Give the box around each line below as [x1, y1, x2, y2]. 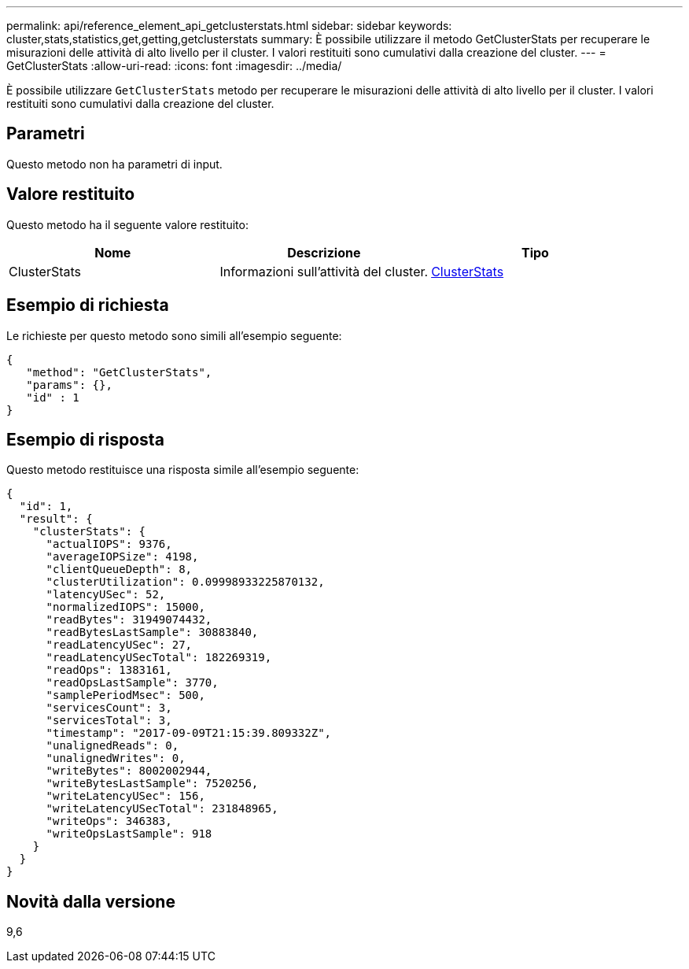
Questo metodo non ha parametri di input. [6, 157, 223, 171]
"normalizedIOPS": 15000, [46, 601, 205, 614]
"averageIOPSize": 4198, [46, 550, 199, 564]
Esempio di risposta [6, 429, 164, 449]
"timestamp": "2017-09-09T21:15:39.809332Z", [46, 727, 332, 740]
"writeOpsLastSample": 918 [46, 827, 212, 841]
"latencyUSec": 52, [46, 588, 166, 601]
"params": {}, [26, 378, 112, 391]
